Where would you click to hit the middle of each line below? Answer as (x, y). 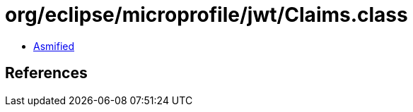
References (46, 73)
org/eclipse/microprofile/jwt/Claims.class (206, 15)
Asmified (54, 46)
